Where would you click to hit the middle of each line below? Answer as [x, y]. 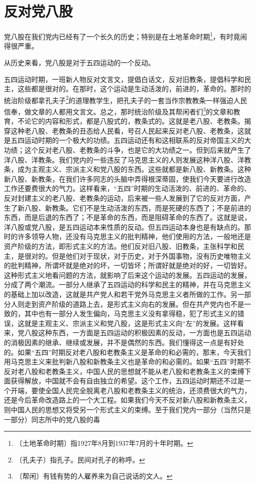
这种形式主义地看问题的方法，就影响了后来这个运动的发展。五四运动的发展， [127, 275]
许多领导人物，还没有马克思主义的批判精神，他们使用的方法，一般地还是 [134, 236]
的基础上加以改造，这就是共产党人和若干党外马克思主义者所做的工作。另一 [124, 294]
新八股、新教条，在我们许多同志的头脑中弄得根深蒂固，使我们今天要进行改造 [127, 178]
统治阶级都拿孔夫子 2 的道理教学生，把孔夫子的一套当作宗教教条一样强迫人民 [126, 99]
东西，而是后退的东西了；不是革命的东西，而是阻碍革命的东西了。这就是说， [127, 217]
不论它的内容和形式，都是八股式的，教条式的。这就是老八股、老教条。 [131, 121]
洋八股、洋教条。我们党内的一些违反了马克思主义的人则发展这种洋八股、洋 [124, 159]
